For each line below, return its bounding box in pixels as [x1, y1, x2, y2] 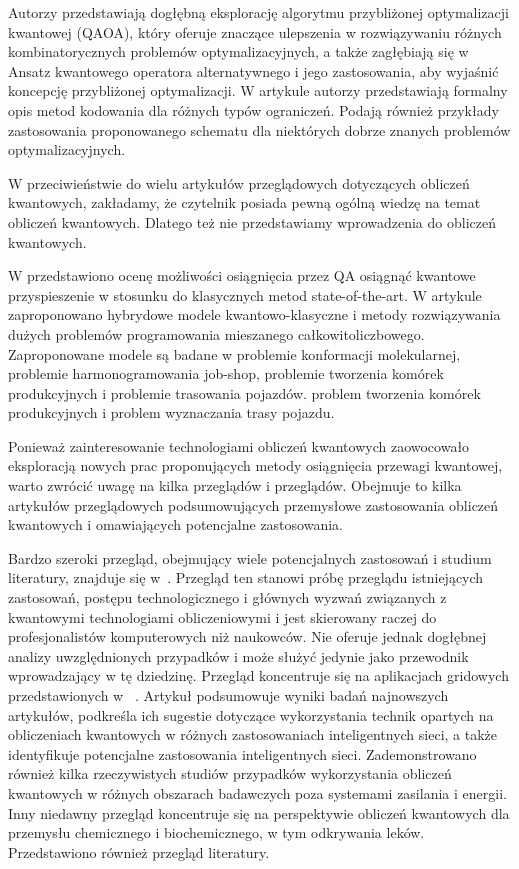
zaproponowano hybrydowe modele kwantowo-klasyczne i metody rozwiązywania [8, 304, 501, 325]
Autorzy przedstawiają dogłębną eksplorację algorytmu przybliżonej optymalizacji [8, 2, 509, 22]
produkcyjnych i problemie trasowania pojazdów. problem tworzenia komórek [8, 382, 481, 403]
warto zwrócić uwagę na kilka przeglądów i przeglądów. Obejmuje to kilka [8, 475, 462, 496]
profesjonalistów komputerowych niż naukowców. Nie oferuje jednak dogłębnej [8, 626, 487, 647]
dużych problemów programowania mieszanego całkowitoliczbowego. [8, 323, 425, 344]
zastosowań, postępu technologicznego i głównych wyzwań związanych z [8, 587, 447, 608]
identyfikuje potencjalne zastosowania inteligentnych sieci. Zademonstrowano [8, 743, 477, 764]
